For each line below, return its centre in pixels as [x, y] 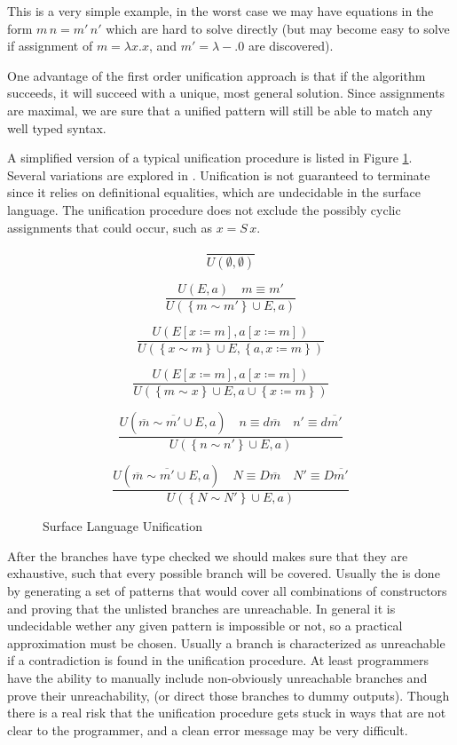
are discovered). [291, 46]
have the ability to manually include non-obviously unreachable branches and [217, 678]
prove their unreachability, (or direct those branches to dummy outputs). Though [228, 695]
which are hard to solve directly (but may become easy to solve [278, 28]
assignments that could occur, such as [110, 227]
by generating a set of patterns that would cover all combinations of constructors [227, 591]
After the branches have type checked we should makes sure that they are [208, 555]
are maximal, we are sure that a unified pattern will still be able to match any [220, 110]
